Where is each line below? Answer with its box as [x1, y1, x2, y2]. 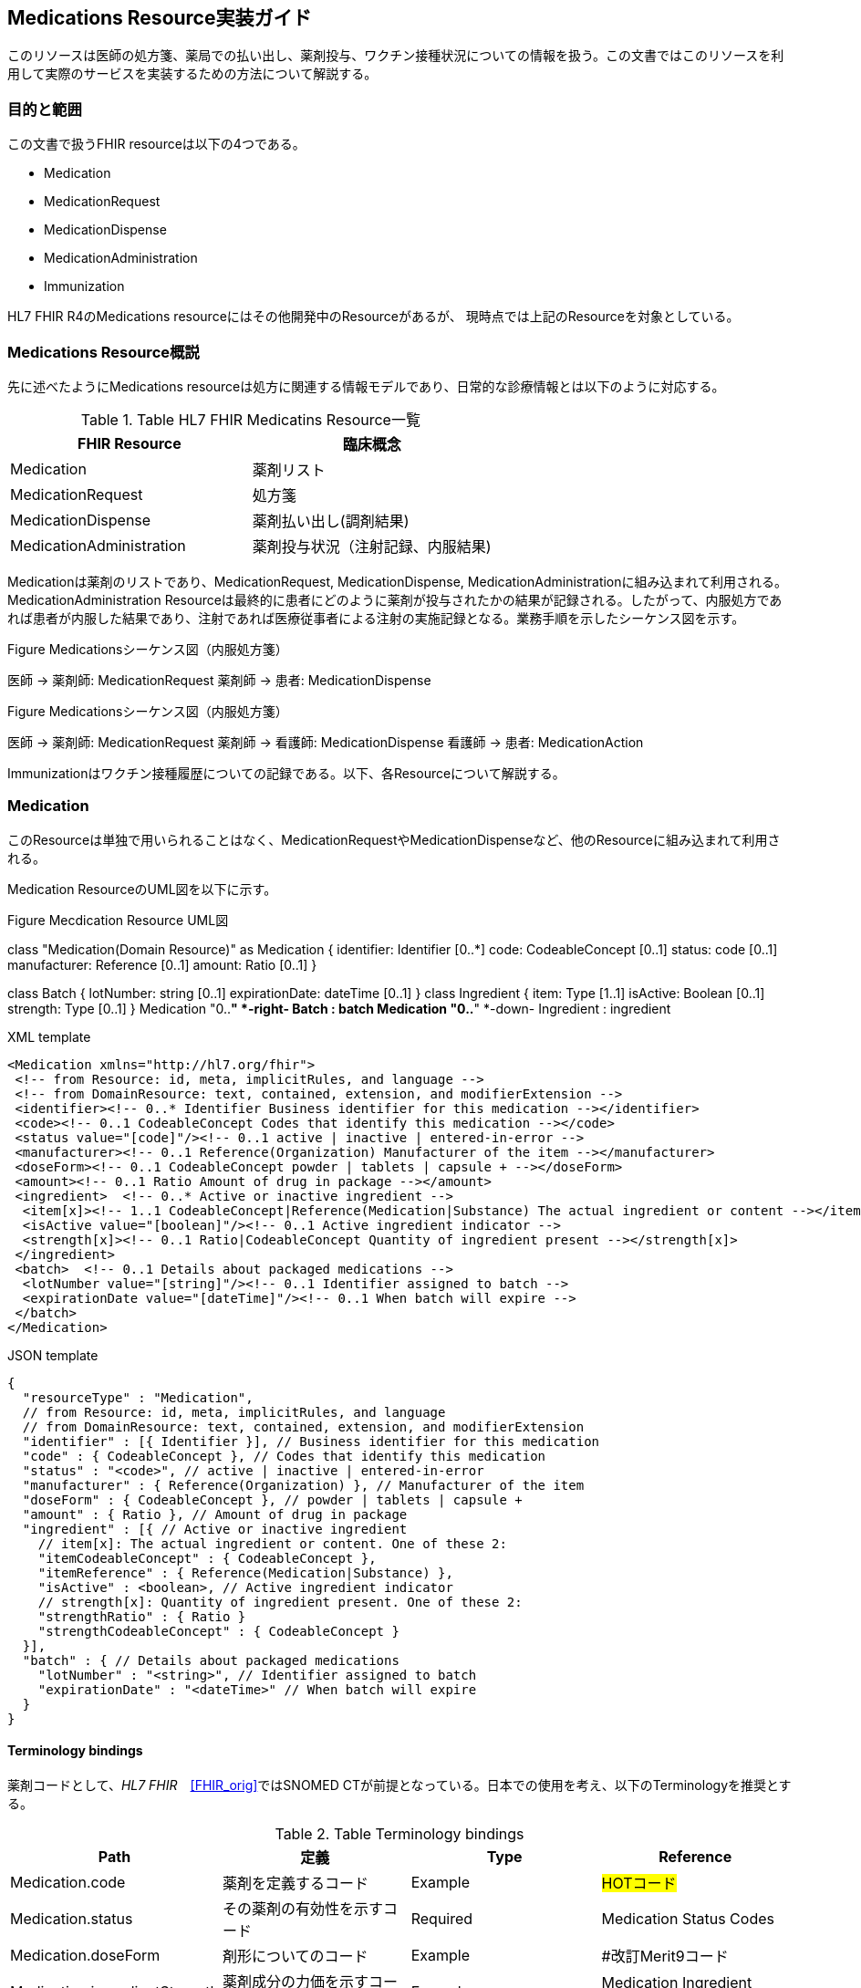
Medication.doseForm [10, 1945, 161, 1964]
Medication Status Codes [601, 1909, 774, 1928]
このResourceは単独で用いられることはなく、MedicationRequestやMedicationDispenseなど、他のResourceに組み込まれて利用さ [7, 831, 781, 848]
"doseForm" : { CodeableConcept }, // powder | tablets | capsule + [22, 1492, 523, 1507]
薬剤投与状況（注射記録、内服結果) [252, 536, 492, 556]
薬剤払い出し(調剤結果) [252, 511, 410, 530]
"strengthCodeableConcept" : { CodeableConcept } [37, 1623, 399, 1639]
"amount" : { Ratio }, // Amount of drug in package [22, 1506, 408, 1522]
